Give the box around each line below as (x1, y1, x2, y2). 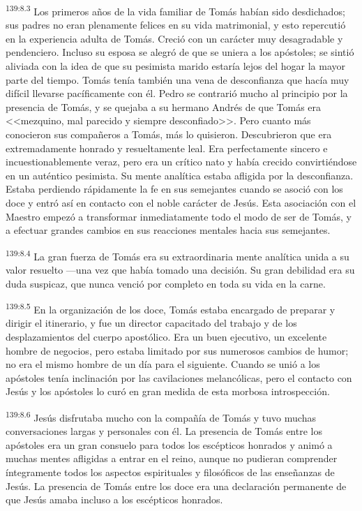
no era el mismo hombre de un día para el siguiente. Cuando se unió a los (6, 357, 320, 371)
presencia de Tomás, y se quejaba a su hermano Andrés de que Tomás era (6, 99, 322, 114)
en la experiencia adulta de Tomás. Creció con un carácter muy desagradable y (6, 31, 343, 45)
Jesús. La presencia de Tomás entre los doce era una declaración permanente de (6, 478, 347, 493)
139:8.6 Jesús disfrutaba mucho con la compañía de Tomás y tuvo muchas (6, 408, 316, 424)
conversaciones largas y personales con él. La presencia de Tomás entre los (6, 424, 322, 438)
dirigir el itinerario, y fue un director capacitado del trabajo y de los (6, 316, 297, 330)
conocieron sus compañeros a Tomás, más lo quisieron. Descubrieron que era (6, 127, 332, 141)
